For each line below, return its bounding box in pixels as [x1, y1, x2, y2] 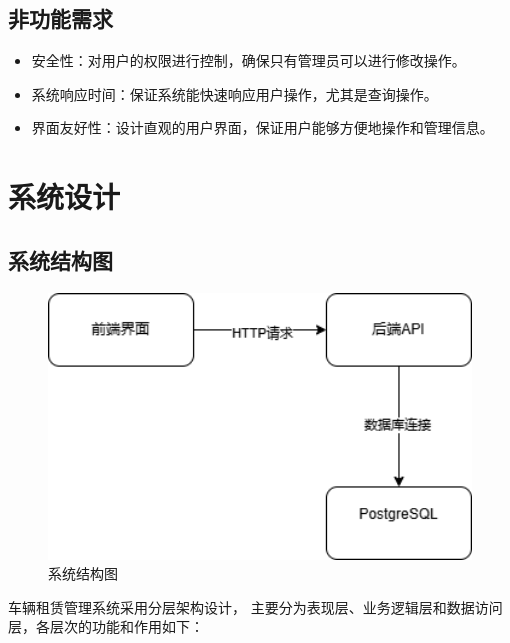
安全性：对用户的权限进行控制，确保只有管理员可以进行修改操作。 [31, 50, 466, 71]
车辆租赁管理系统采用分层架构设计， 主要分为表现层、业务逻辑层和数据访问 [8, 596, 503, 617]
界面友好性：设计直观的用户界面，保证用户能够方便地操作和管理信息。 [31, 117, 494, 138]
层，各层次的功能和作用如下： [8, 616, 204, 637]
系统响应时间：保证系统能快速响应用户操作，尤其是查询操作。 [31, 83, 438, 104]
